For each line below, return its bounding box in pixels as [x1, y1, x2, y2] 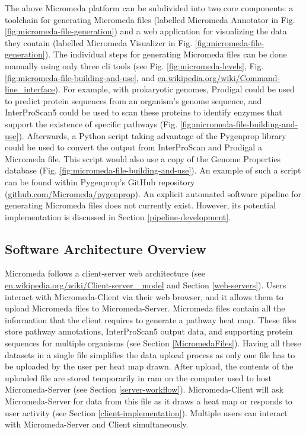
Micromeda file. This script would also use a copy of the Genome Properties [5, 152, 281, 165]
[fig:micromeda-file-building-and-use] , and [5, 71, 155, 83]
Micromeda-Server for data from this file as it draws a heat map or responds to [5, 395, 292, 407]
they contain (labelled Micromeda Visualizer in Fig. [5, 36, 193, 49]
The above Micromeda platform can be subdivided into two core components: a [5, 2, 294, 14]
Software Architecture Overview [5, 239, 206, 258]
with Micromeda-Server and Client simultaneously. [5, 418, 189, 430]
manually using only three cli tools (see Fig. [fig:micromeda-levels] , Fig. [5, 59, 264, 72]
